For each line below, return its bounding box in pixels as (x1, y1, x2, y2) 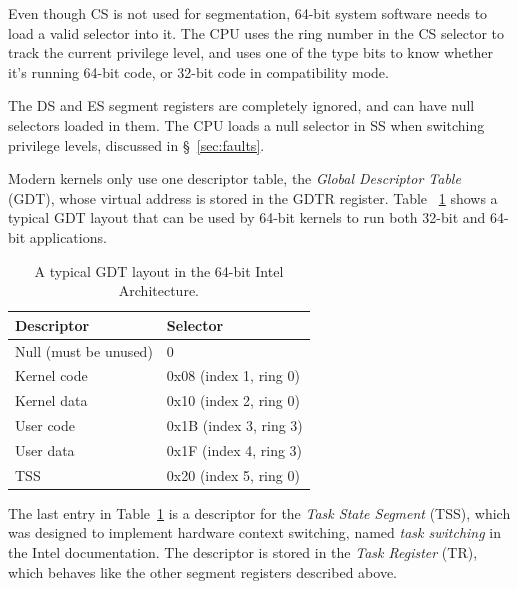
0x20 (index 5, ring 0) (166, 464, 300, 485)
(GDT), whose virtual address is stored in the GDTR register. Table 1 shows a (8, 187, 498, 208)
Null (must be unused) (15, 340, 153, 361)
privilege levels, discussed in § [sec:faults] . (8, 134, 265, 155)
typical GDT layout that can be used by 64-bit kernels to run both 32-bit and (8, 207, 486, 228)
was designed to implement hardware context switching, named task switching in (8, 522, 501, 543)
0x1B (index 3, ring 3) (166, 415, 303, 436)
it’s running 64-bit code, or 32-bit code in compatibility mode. (8, 61, 389, 82)
